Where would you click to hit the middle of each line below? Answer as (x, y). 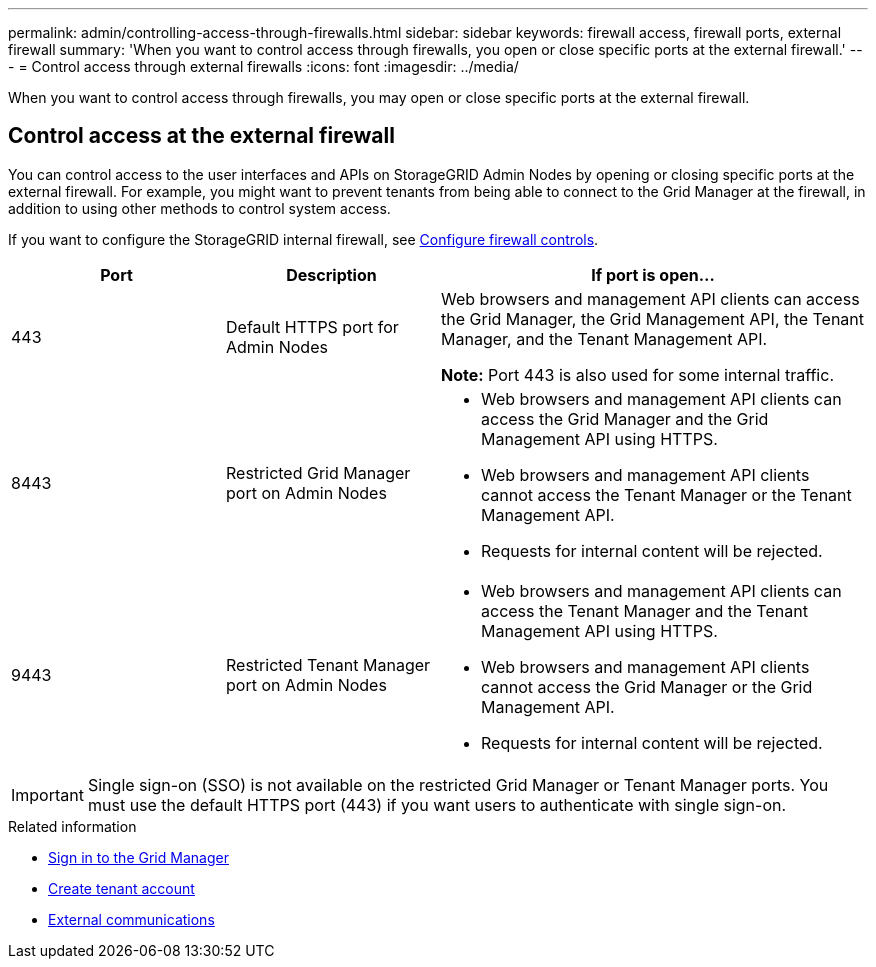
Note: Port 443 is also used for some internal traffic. (637, 374)
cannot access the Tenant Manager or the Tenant (666, 494)
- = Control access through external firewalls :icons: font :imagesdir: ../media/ (263, 66)
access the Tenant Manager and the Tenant (644, 610)
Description (331, 274)
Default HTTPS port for (312, 326)
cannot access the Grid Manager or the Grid (647, 686)
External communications (131, 919)
